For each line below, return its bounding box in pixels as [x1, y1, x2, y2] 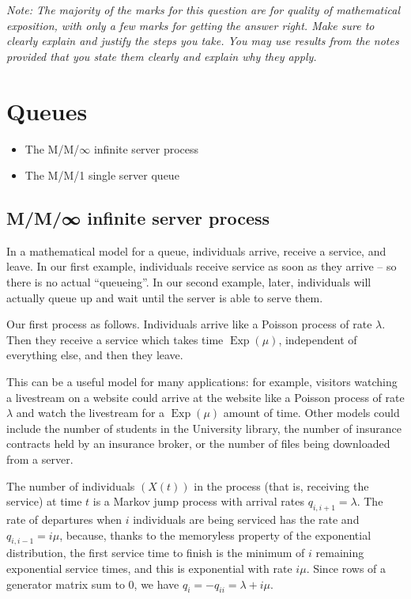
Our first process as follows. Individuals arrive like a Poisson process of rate [6, 316, 372, 332]
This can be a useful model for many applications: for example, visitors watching [6, 373, 398, 390]
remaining [315, 544, 364, 561]
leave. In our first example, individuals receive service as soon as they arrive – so [6, 258, 397, 275]
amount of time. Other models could [223, 404, 400, 421]
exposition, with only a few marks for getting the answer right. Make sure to [6, 17, 375, 33]
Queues [6, 94, 88, 127]
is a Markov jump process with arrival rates [92, 493, 305, 510]
